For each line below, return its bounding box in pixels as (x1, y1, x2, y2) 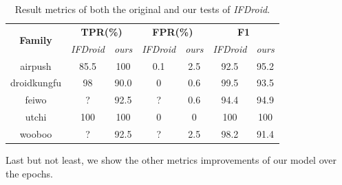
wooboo (19, 126, 52, 140)
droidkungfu (10, 75, 61, 90)
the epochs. (6, 166, 53, 180)
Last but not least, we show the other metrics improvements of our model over (6, 153, 336, 166)
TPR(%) (81, 24, 122, 38)
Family (19, 33, 52, 47)
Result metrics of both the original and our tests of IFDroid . (14, 2, 270, 16)
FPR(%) (152, 24, 193, 38)
